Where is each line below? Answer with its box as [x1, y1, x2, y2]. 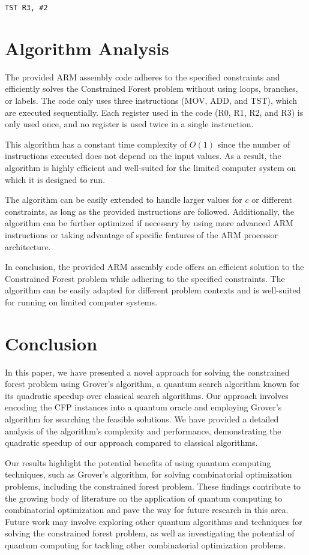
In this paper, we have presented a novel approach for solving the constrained [5, 365, 290, 378]
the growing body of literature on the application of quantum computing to [5, 491, 283, 504]
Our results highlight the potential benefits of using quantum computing [5, 456, 271, 469]
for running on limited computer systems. [5, 295, 157, 308]
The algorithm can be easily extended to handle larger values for [5, 193, 242, 206]
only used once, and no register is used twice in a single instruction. [5, 118, 254, 130]
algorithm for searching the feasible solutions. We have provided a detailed [5, 412, 279, 425]
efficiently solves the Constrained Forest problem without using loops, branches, [5, 82, 298, 95]
